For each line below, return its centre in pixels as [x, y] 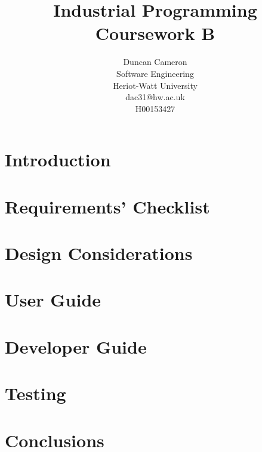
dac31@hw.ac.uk [155, 97]
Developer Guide [76, 346]
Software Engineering [155, 73]
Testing [36, 393]
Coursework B [155, 33]
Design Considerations [99, 253]
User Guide [53, 300]
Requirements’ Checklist [107, 206]
